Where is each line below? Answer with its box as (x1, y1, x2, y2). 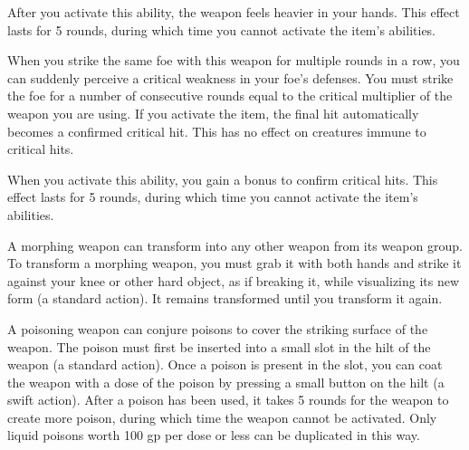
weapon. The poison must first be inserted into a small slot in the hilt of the (7, 337, 431, 356)
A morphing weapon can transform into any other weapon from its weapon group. (7, 235, 463, 254)
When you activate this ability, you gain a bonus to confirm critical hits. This (7, 169, 438, 188)
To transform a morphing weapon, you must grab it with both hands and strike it (7, 254, 462, 273)
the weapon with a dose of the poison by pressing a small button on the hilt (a (7, 372, 445, 391)
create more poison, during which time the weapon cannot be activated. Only (7, 407, 437, 426)
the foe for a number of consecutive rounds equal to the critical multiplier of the (7, 86, 453, 105)
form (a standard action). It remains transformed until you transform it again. (7, 289, 443, 308)
